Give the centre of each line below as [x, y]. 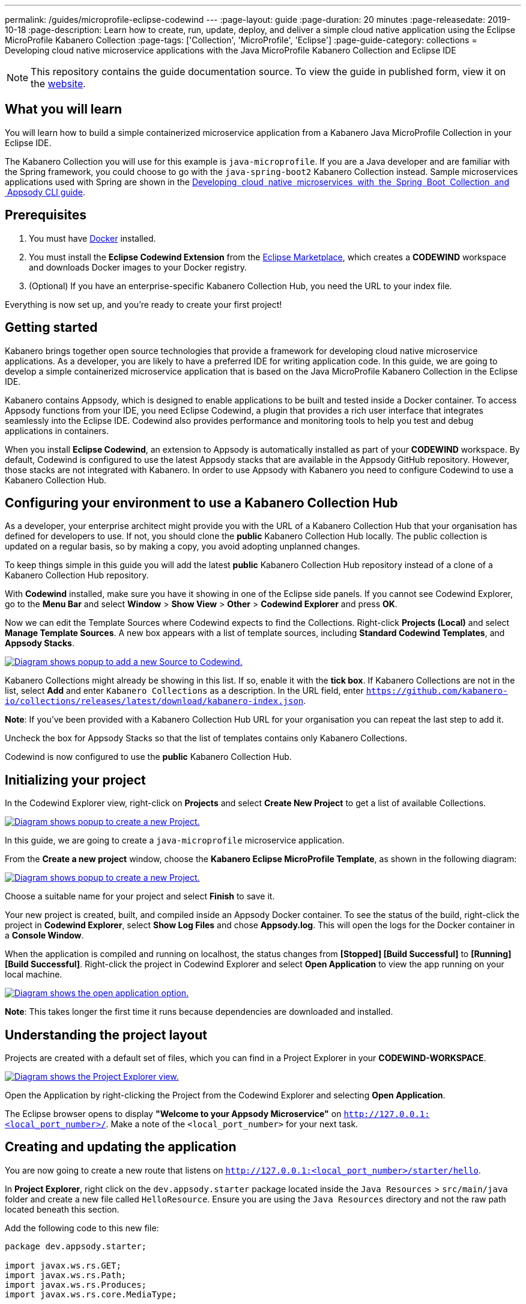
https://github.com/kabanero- [437, 691]
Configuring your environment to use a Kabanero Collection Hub [201, 503]
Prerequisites [46, 215]
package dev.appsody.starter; [76, 1246]
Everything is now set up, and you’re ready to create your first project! [144, 304]
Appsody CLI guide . [46, 192]
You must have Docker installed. [92, 238]
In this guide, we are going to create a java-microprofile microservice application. [175, 840]
